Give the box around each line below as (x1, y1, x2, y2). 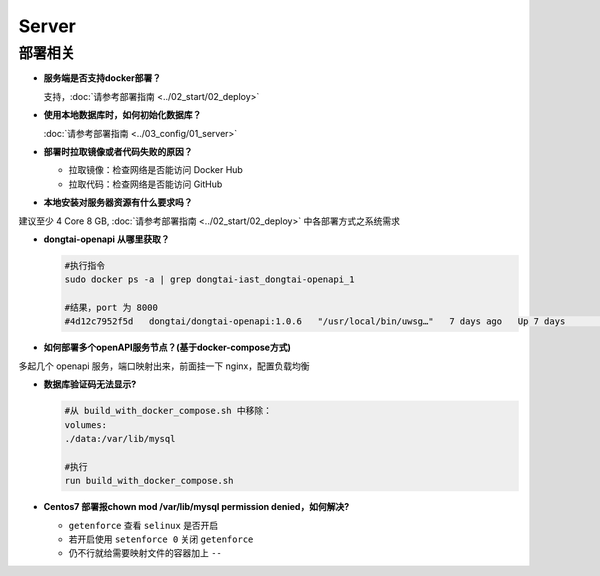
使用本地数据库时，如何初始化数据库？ (43, 109, 202, 121)
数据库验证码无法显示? (43, 378, 137, 390)
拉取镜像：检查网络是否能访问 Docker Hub (68, 164, 244, 176)
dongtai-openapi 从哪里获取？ (43, 233, 170, 245)
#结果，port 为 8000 (64, 302, 159, 314)
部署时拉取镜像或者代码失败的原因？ (43, 145, 193, 157)
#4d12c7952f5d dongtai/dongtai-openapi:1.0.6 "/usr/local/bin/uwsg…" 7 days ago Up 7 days (64, 316, 566, 327)
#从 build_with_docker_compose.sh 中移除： (64, 405, 272, 417)
